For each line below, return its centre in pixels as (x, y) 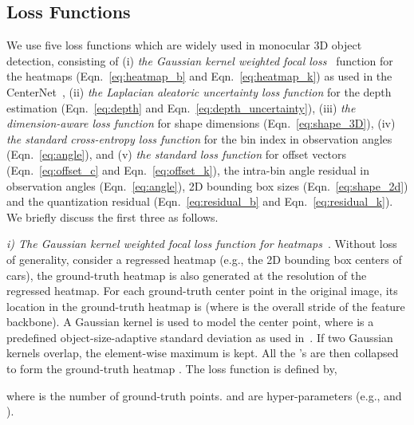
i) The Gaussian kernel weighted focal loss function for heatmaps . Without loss (202, 244)
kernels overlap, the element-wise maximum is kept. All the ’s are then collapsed (203, 353)
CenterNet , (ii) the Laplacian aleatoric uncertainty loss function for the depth (199, 91)
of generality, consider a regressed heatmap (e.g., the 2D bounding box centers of (204, 259)
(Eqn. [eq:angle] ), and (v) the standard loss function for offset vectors (177, 154)
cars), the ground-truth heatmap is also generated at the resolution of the (187, 275)
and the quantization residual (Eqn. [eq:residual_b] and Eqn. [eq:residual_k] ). (200, 201)
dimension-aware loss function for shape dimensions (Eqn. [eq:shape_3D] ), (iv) (201, 123)
